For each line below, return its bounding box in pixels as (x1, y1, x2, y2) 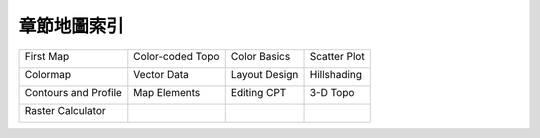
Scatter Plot (309, 49, 365, 63)
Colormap (24, 67, 72, 81)
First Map (24, 49, 70, 63)
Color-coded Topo (133, 49, 220, 63)
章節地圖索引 (18, 15, 125, 37)
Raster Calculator (24, 103, 107, 117)
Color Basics (230, 49, 291, 63)
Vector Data (133, 67, 190, 81)
